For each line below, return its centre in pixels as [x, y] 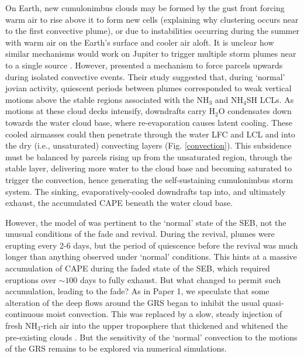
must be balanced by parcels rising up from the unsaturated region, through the [149, 156]
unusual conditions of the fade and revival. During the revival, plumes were [140, 234]
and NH [229, 99]
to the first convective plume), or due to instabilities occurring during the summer [152, 31]
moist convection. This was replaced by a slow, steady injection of [164, 314]
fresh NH [21, 326]
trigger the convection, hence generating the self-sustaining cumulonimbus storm [149, 179]
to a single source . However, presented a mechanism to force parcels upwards [144, 65]
